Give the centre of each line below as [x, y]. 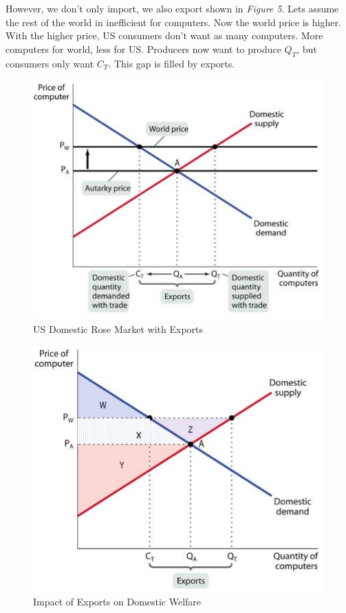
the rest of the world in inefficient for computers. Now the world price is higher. [173, 22]
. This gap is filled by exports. [172, 63]
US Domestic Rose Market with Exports [118, 329]
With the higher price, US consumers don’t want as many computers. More [164, 35]
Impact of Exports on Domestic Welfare [117, 602]
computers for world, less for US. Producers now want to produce [143, 49]
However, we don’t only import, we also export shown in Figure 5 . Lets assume [172, 8]
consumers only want [50, 63]
